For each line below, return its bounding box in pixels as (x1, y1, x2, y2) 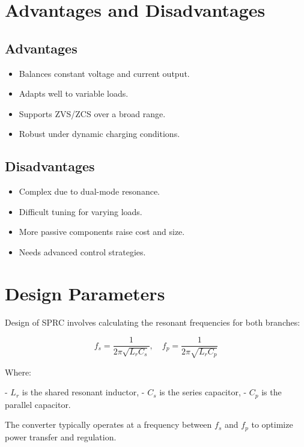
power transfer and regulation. (5, 430, 117, 443)
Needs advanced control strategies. (19, 245, 146, 258)
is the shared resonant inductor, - (22, 386, 145, 398)
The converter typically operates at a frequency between (5, 418, 212, 431)
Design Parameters (5, 281, 165, 305)
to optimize (251, 418, 293, 431)
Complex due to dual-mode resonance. (19, 185, 160, 198)
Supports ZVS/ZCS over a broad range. (19, 107, 166, 120)
